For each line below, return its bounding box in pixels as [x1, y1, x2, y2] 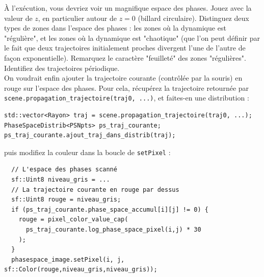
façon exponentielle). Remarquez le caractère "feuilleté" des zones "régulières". [4, 52, 246, 63]
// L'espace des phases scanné [11, 166, 117, 173]
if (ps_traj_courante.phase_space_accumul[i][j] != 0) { [11, 206, 208, 213]
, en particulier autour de [38, 12, 117, 23]
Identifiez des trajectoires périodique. [4, 62, 120, 73]
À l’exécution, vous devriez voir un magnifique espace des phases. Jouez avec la [4, 3, 252, 13]
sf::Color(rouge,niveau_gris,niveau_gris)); [4, 266, 157, 273]
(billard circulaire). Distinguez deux [138, 12, 249, 23]
